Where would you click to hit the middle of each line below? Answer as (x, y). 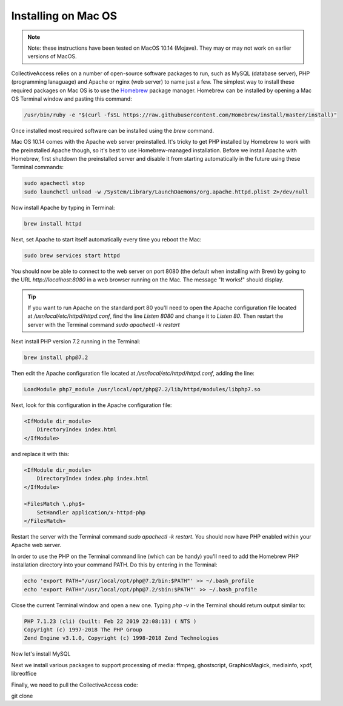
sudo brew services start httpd (72, 255)
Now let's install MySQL (41, 654)
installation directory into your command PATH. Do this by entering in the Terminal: (114, 565)
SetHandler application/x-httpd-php (91, 512)
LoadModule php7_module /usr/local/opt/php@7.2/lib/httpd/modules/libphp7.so (142, 389)
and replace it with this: (40, 454)
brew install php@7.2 (56, 358)
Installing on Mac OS (64, 16)
